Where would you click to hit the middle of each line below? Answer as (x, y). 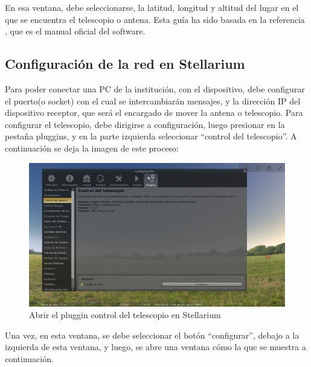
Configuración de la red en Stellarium (125, 64)
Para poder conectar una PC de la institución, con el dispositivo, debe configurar (155, 88)
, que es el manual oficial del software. (75, 31)
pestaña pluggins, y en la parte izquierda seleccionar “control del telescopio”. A (151, 136)
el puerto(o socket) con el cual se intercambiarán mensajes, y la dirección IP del (153, 101)
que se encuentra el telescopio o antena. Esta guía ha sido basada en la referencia (155, 19)
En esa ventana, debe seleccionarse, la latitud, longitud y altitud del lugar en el (152, 7)
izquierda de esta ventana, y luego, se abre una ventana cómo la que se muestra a (155, 347)
